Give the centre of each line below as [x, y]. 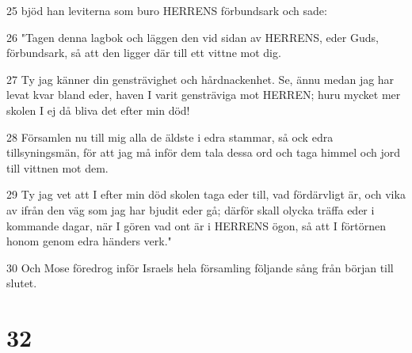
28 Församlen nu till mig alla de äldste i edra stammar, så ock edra [170, 137]
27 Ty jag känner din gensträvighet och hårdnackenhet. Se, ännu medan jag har [200, 79]
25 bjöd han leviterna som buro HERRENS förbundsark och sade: [167, 10]
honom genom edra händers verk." [89, 241]
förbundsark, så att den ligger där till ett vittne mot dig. [144, 53]
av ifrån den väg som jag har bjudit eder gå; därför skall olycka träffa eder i [191, 209]
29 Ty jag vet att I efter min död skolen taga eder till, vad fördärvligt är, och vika [206, 194]
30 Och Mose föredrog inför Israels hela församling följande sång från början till [200, 267]
